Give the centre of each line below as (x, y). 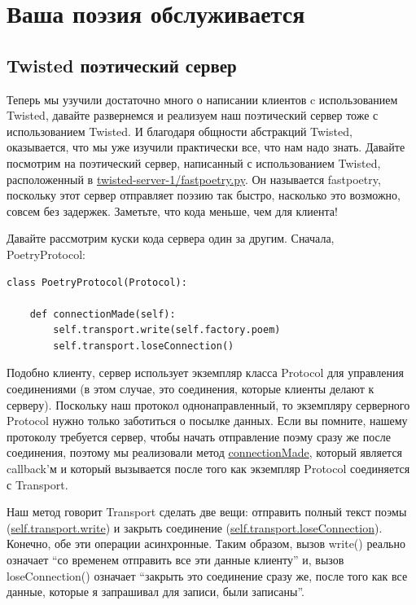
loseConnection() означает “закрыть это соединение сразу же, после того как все (207, 575)
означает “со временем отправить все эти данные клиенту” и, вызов (175, 560)
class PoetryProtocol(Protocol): (97, 282)
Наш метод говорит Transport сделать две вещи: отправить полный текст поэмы (207, 512)
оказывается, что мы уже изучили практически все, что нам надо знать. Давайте (206, 147)
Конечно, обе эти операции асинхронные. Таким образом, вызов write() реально (206, 544)
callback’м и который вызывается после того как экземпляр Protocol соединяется (208, 469)
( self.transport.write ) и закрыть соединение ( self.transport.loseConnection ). (195, 527)
